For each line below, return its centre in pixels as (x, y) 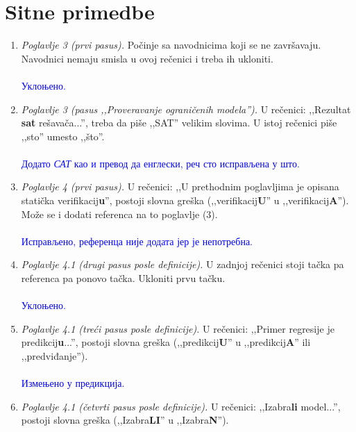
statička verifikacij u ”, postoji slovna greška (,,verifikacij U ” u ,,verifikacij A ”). (185, 200)
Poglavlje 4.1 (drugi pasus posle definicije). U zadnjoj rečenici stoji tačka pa (183, 264)
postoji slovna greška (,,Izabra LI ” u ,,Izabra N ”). (125, 420)
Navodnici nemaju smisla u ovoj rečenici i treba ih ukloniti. (147, 58)
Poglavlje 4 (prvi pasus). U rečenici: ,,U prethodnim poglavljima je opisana (180, 186)
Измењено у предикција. (73, 383)
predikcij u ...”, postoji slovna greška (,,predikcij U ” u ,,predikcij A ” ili (166, 342)
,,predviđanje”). (54, 356)
